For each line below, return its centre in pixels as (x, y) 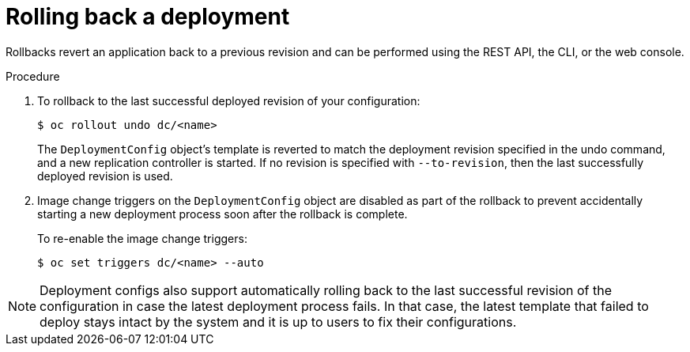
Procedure (33, 76)
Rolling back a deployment (148, 17)
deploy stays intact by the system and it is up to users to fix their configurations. (278, 322)
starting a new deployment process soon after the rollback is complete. (222, 214)
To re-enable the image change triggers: (142, 238)
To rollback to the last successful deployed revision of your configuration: (229, 100)
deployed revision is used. (105, 176)
